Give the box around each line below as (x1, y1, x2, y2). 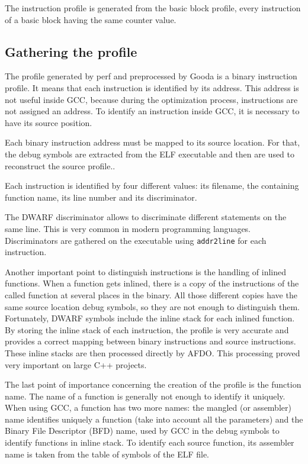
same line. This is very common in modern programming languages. (5, 222, 251, 234)
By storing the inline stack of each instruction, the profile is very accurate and (5, 323, 289, 336)
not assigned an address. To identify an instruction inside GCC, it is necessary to (5, 105, 300, 117)
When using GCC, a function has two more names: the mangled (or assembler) (5, 401, 291, 414)
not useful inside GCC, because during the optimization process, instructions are (5, 93, 298, 105)
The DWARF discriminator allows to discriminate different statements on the (5, 211, 287, 223)
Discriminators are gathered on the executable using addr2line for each (5, 234, 267, 246)
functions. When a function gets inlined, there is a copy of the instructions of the (5, 277, 299, 289)
